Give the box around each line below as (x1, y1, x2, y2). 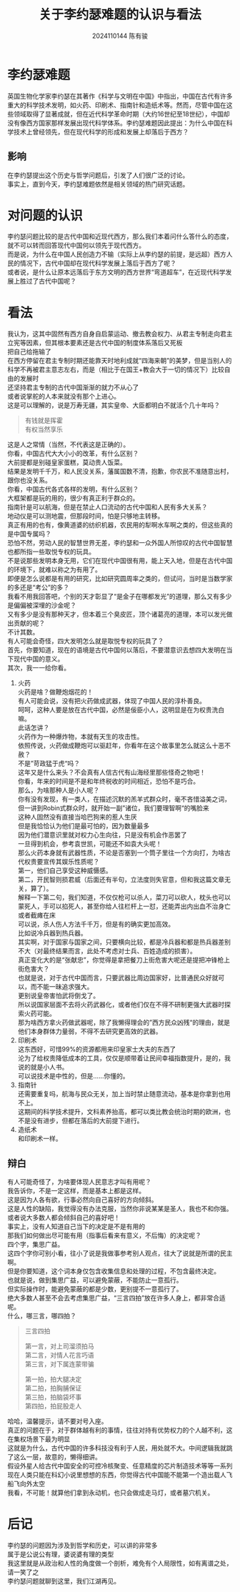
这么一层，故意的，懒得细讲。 (13, 1453, 101, 1461)
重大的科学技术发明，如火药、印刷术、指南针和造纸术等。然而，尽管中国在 (7, 101, 226, 109)
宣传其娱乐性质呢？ (42, 857, 100, 866)
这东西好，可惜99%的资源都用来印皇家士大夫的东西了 (17, 1045, 176, 1054)
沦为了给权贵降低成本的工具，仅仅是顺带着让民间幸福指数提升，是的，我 (17, 1054, 231, 1063)
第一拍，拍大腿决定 (24, 1375, 82, 1383)
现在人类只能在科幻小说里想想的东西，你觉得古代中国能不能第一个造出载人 (7, 1471, 226, 1479)
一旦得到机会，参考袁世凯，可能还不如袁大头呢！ (17, 840, 162, 848)
